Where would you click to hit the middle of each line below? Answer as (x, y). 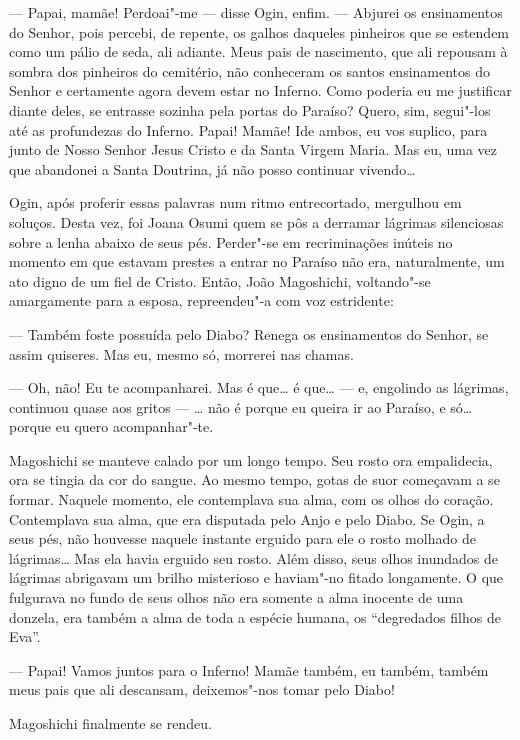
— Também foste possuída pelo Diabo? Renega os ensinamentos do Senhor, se (249, 333)
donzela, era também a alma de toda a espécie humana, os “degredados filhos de (255, 616)
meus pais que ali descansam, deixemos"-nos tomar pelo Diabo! (202, 689)
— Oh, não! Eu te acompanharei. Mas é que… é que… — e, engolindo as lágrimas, (259, 387)
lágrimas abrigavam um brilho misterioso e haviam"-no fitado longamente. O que (256, 577)
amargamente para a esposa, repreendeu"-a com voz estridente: (201, 300)
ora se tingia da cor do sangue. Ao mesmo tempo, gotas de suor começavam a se (254, 479)
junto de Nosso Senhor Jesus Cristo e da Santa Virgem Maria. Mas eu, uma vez (253, 149)
